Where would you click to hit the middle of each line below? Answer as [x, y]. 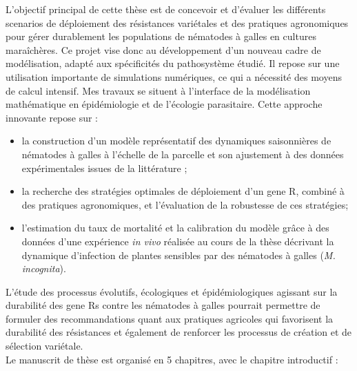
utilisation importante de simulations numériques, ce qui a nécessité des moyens [174, 76]
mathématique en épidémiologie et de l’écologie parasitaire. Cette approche [164, 104]
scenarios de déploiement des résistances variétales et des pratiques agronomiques [177, 22]
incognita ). [44, 268]
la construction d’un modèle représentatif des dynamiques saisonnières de [176, 141]
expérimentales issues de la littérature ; [104, 168]
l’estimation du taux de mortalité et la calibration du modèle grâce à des [175, 228]
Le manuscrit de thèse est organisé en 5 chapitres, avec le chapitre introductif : [172, 359]
